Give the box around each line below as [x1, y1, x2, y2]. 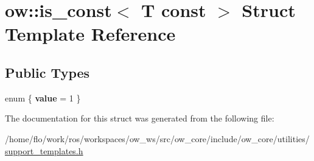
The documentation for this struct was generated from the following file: [5, 112, 274, 125]
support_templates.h [5, 144, 83, 157]
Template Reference [5, 21, 176, 46]
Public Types [5, 63, 90, 81]
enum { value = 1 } [5, 91, 81, 104]
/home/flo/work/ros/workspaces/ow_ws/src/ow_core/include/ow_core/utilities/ [5, 132, 310, 145]
